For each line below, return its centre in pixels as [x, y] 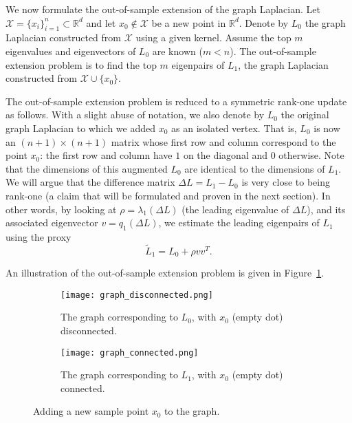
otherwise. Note [311, 155]
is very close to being [286, 182]
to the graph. [192, 411]
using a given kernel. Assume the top [213, 37]
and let [101, 22]
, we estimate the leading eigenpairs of [239, 223]
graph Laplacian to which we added [81, 128]
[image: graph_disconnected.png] [137, 295]
